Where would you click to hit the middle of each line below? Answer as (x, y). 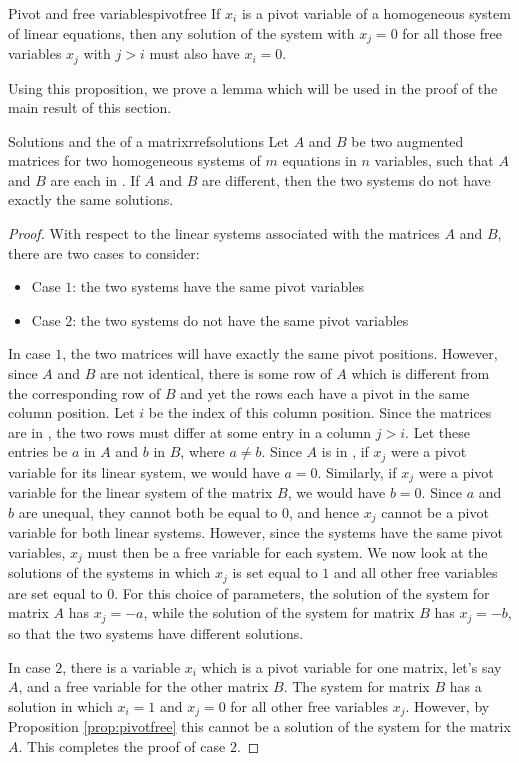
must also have (194, 53)
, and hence (324, 511)
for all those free (452, 32)
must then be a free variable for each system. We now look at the (287, 551)
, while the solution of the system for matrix (279, 612)
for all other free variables (309, 705)
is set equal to (275, 572)
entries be (38, 451)
